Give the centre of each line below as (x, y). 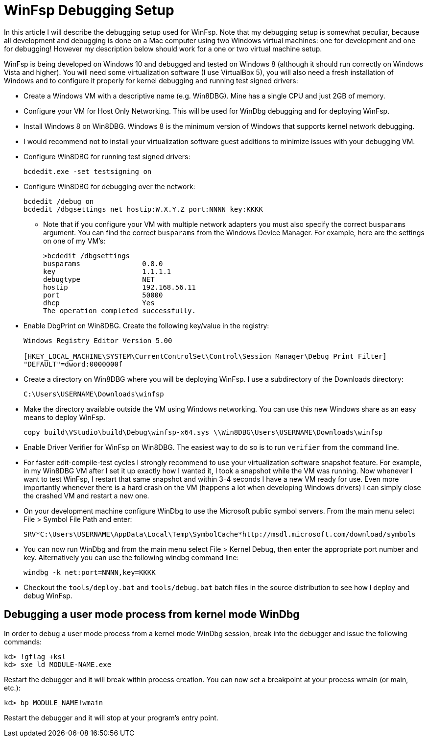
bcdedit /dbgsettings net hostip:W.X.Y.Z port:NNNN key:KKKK (143, 209)
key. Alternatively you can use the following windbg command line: (131, 557)
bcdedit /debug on (59, 201)
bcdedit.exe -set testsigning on (88, 171)
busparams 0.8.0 (103, 263)
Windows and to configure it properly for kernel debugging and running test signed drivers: (151, 80)
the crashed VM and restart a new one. (86, 495)
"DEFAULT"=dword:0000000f (73, 364)
